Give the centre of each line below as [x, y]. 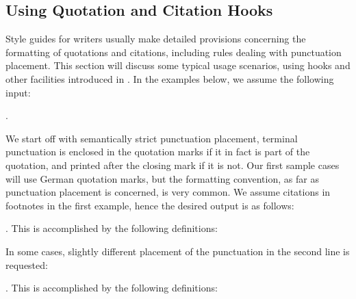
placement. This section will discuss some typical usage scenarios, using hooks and [178, 65]
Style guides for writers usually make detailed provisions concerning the [156, 39]
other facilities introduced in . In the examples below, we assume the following [170, 78]
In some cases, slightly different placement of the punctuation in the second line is [178, 251]
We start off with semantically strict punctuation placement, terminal [152, 138]
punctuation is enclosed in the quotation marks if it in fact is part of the [158, 152]
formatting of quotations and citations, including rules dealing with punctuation [174, 52]
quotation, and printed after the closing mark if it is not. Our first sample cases [173, 165]
